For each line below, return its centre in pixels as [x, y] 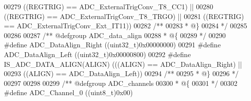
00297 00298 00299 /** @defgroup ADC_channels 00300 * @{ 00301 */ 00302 [121, 83]
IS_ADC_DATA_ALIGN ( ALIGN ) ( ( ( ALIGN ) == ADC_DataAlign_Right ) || [123, 64]
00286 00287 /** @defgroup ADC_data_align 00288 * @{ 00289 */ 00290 [115, 35]
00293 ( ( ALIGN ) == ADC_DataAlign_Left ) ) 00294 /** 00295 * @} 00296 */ [121, 73]
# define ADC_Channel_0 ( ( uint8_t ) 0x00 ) [68, 92]
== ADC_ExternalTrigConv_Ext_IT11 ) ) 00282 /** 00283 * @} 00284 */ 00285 [125, 26]
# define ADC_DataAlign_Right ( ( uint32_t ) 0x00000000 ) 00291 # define [112, 45]
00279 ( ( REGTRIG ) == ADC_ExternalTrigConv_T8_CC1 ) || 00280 [109, 6]
